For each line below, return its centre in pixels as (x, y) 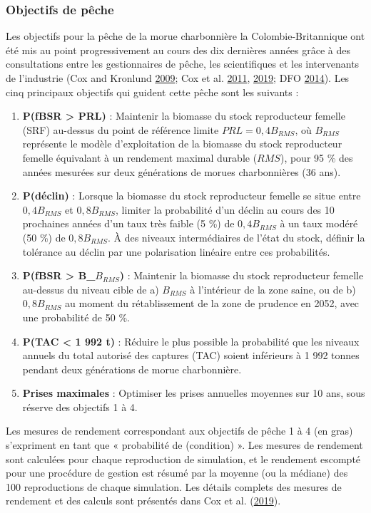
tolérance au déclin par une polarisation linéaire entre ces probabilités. (176, 251)
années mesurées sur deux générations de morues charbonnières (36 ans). (182, 171)
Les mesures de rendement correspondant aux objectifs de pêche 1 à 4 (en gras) (179, 431)
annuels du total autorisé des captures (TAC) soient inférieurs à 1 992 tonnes (191, 355)
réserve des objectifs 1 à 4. (80, 406)
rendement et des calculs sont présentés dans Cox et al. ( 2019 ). (143, 501)
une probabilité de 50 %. (76, 317)
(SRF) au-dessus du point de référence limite (121, 129)
